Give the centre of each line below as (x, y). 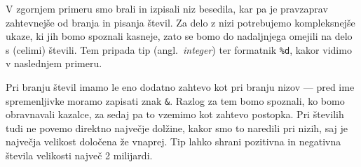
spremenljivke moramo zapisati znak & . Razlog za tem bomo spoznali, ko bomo (175, 100)
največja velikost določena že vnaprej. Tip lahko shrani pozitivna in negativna (173, 141)
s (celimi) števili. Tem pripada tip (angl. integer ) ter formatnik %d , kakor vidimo (179, 49)
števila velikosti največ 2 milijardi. (79, 155)
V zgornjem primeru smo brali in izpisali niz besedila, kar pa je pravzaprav (167, 8)
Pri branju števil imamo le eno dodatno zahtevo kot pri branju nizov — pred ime (180, 87)
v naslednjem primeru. (54, 63)
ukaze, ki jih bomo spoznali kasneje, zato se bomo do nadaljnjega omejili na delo (179, 36)
